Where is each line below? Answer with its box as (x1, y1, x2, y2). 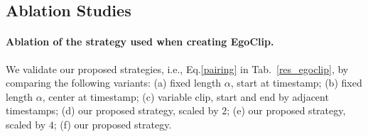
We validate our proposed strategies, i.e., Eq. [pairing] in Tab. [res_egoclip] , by (6, 61, 349, 76)
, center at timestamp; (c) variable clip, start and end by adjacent (42, 89, 329, 104)
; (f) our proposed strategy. (53, 116, 172, 131)
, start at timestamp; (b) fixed (230, 75, 362, 90)
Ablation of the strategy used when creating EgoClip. (6, 34, 274, 49)
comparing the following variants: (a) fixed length (6, 75, 222, 90)
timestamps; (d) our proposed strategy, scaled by (6, 103, 219, 118)
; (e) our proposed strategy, (227, 103, 346, 118)
